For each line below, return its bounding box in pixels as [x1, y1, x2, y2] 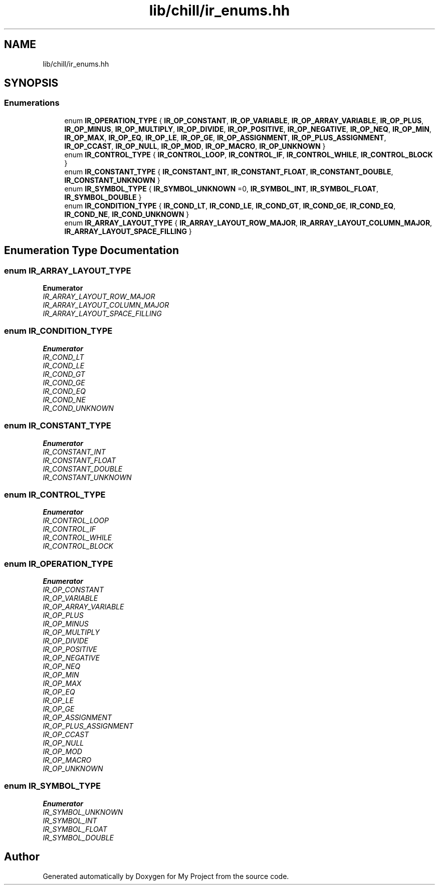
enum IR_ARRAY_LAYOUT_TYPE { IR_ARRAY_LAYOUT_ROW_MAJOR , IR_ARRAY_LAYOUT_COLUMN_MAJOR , [64, 218, 432, 227]
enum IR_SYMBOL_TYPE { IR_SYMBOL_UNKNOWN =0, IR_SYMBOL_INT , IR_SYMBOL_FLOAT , [64, 184, 378, 193]
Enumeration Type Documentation [4, 244, 179, 257]
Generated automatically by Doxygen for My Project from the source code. [43, 871, 289, 880]
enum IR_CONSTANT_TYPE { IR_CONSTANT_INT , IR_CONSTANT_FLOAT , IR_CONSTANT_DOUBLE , [64, 167, 393, 176]
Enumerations [4, 98, 60, 108]
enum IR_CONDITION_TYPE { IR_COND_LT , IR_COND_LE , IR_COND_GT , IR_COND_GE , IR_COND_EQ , [64, 201, 396, 210]
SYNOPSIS [4, 77, 59, 90]
